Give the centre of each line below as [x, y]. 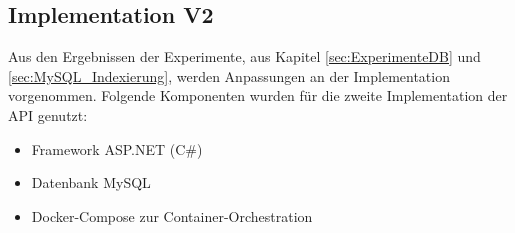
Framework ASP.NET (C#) [117, 148]
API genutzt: [48, 114]
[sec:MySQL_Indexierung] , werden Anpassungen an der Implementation [229, 75]
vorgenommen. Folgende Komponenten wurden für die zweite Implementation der [258, 95]
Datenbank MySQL [91, 182]
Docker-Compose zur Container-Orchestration [172, 215]
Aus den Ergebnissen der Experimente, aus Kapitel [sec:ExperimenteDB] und [244, 56]
